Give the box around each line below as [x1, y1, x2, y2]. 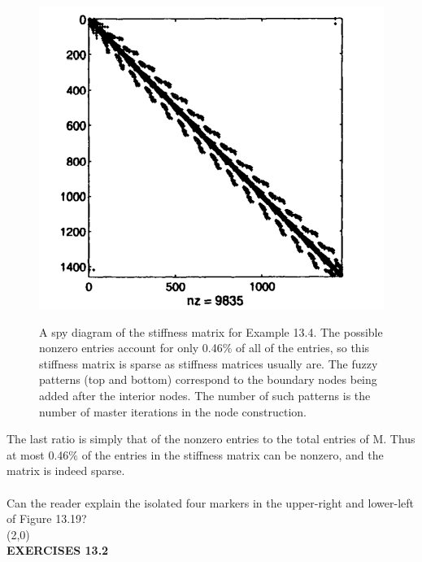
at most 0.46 [7, 446, 69, 463]
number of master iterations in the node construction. [39, 403, 307, 420]
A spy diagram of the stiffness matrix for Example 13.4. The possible [39, 323, 383, 340]
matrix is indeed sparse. [7, 462, 125, 479]
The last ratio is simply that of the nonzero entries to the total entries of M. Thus [7, 430, 415, 447]
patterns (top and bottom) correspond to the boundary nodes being [39, 371, 377, 388]
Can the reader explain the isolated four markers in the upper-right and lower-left [7, 494, 414, 511]
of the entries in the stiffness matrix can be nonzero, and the [81, 446, 384, 463]
